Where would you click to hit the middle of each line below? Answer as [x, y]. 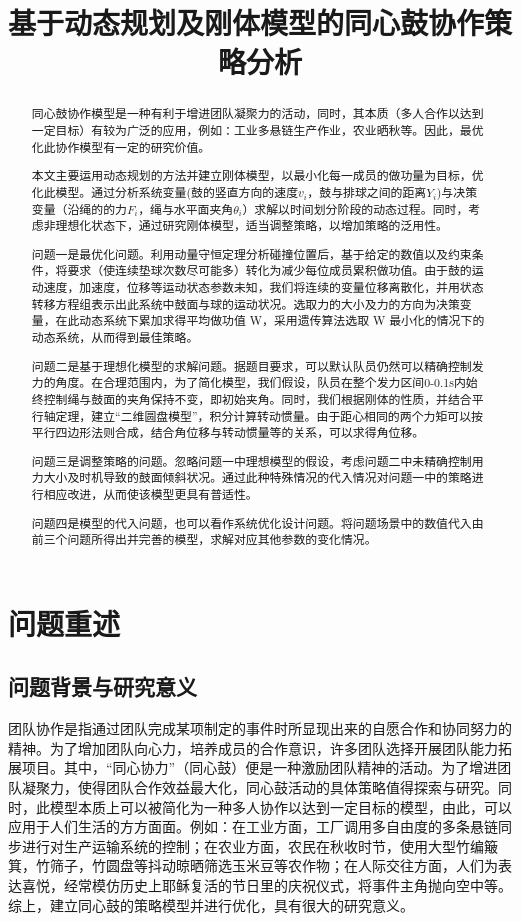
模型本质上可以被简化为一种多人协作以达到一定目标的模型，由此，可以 [280, 806]
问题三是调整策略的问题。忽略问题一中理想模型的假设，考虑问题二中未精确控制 [251, 460]
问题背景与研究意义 [102, 686]
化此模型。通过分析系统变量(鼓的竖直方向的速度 [165, 191]
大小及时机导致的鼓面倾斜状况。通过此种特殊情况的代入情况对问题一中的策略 [257, 477]
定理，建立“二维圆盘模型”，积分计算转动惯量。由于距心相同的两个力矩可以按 [269, 415]
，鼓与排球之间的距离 [367, 191]
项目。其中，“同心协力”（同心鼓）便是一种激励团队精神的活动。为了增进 [259, 767]
